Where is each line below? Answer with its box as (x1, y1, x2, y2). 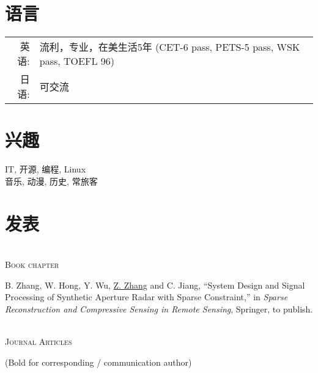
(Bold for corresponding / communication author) (5, 355, 192, 368)
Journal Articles (5, 335, 72, 348)
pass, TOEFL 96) (39, 53, 114, 68)
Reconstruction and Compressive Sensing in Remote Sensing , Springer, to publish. (5, 302, 313, 315)
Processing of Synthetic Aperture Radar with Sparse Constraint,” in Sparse (5, 290, 288, 303)
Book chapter (5, 258, 59, 271)
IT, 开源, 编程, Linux (5, 163, 86, 175)
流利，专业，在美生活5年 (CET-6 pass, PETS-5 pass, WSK (39, 39, 300, 54)
